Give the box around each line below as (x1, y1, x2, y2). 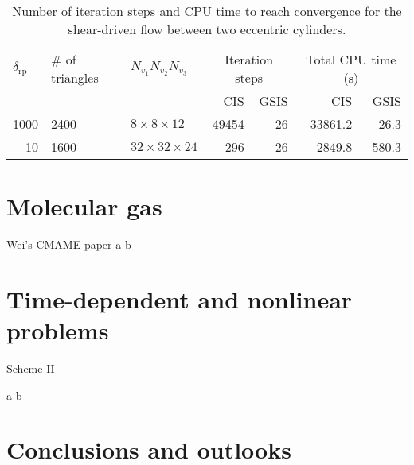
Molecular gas (6, 190, 162, 223)
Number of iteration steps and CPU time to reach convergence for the (12, 2, 402, 20)
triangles (51, 68, 99, 87)
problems (6, 314, 109, 347)
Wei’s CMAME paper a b (6, 236, 131, 253)
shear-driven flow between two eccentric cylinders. (68, 20, 346, 38)
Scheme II (6, 360, 55, 377)
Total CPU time (306, 50, 396, 68)
